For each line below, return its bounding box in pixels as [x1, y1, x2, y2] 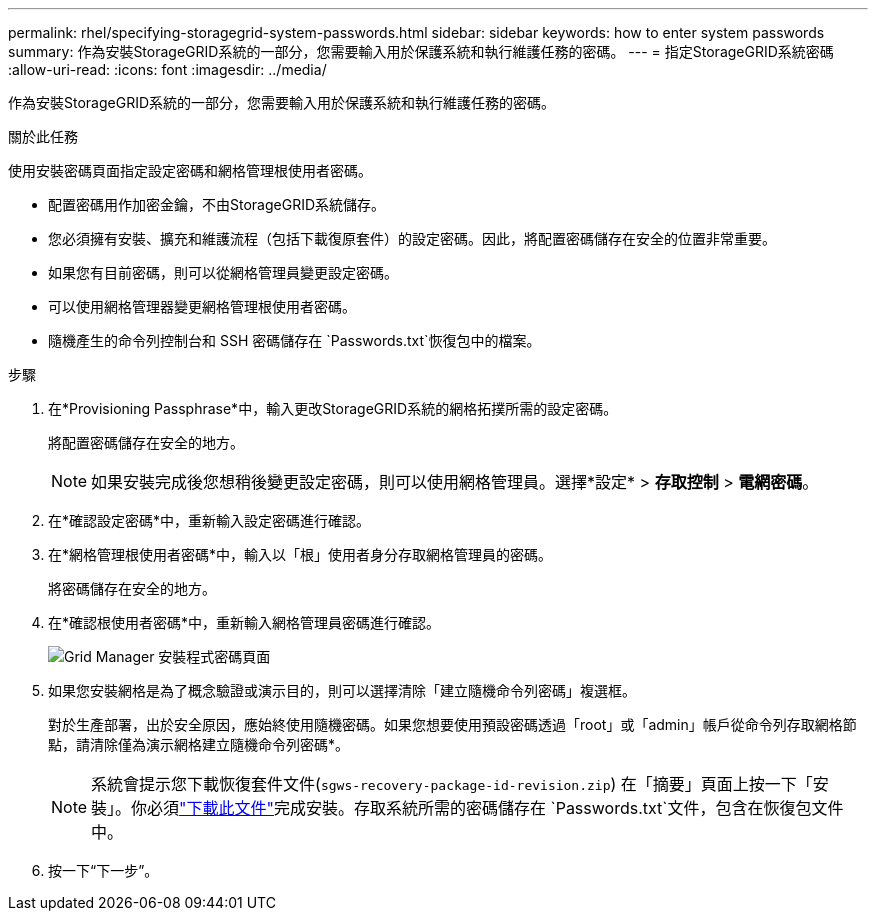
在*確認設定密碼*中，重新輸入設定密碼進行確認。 [48, 512, 371, 529]
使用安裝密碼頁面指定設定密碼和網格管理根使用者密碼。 [8, 162, 372, 179]
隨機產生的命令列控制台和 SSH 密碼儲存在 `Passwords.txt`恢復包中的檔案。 [48, 332, 541, 349]
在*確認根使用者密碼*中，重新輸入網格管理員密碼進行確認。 [48, 614, 441, 631]
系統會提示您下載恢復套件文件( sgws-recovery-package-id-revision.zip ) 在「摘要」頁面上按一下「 [91, 774, 813, 794]
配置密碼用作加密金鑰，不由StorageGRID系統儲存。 [48, 196, 386, 213]
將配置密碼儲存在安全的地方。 [48, 434, 244, 451]
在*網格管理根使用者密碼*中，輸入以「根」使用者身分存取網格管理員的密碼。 [48, 546, 553, 563]
